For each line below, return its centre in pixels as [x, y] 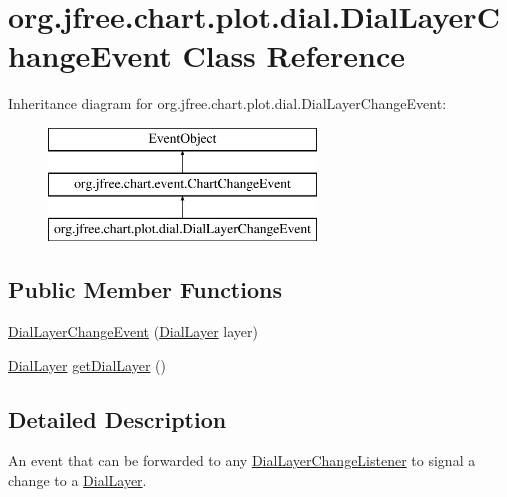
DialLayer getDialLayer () [87, 364]
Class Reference [294, 55]
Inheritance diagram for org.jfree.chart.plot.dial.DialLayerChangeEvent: [227, 103]
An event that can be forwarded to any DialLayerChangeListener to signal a [242, 460]
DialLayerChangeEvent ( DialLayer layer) [133, 331]
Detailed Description [117, 418]
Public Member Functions [145, 289]
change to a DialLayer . [77, 480]
